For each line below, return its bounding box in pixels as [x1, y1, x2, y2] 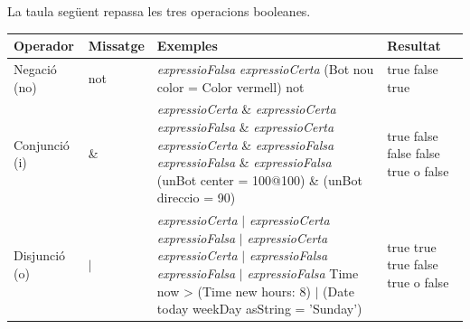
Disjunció [14, 246, 66, 265]
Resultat [387, 36, 441, 55]
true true [387, 237, 437, 256]
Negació [14, 59, 57, 78]
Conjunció [14, 135, 70, 154]
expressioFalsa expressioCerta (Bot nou [156, 59, 374, 78]
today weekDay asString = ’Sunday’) [156, 299, 362, 318]
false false [387, 144, 440, 163]
